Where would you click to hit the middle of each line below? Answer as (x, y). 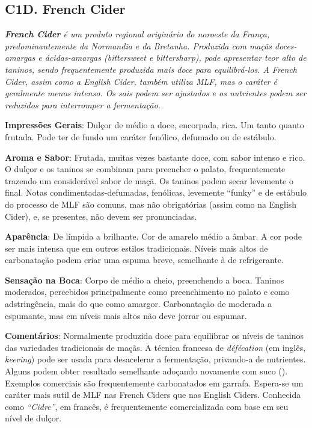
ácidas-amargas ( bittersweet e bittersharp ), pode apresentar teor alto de (176, 57)
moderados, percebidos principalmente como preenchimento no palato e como (147, 292)
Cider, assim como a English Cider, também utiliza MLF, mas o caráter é (141, 81)
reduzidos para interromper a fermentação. (83, 104)
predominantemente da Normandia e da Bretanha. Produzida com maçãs (139, 45)
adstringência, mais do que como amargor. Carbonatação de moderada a (139, 304)
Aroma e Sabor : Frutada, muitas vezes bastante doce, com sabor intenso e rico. (155, 157)
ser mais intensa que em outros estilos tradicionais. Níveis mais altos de (136, 248)
